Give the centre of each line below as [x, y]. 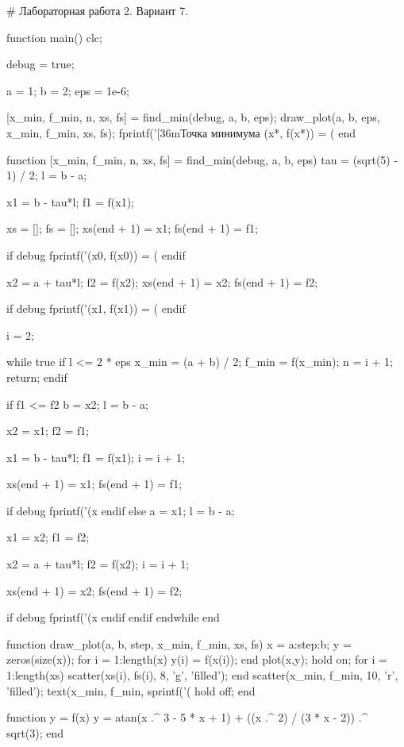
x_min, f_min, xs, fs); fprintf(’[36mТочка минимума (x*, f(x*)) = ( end [181, 132]
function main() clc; [54, 37]
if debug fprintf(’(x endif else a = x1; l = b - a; [121, 510]
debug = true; [40, 64]
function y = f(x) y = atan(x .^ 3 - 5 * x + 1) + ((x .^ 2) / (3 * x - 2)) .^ [187, 717]
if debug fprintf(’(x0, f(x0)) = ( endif [96, 254]
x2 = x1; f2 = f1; [48, 431]
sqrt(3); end [35, 732]
